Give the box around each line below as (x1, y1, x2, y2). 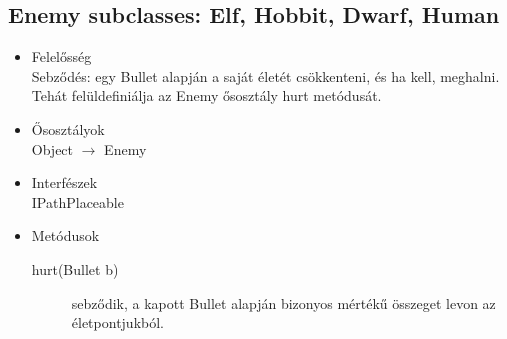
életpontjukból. (71, 312, 165, 333)
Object (31, 138, 74, 159)
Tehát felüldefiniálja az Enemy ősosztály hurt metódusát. (31, 85, 382, 106)
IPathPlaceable (31, 191, 124, 212)
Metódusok (31, 225, 100, 246)
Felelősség (31, 46, 92, 67)
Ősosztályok (31, 118, 105, 139)
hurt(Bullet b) (31, 258, 119, 279)
